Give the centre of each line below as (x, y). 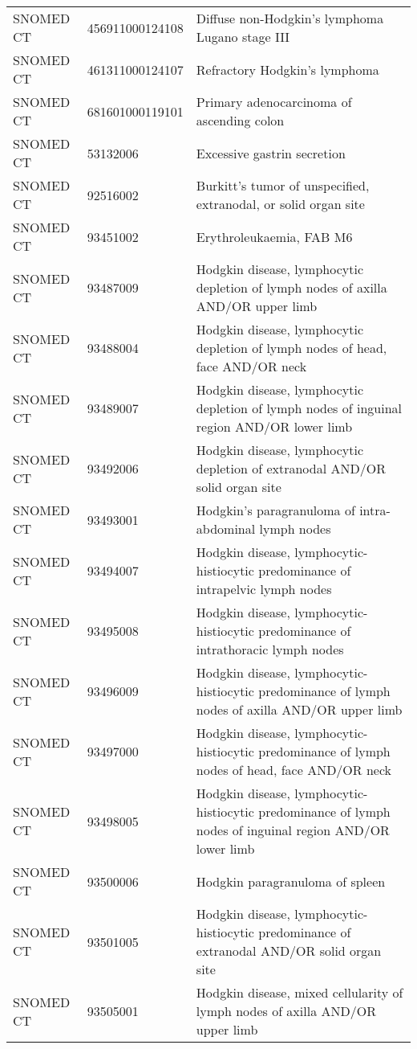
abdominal (226, 529)
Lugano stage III (243, 37)
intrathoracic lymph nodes (270, 649)
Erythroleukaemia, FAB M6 (274, 236)
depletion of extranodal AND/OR (291, 468)
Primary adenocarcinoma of (274, 102)
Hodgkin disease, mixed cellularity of (300, 992)
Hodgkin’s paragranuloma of (275, 510)
